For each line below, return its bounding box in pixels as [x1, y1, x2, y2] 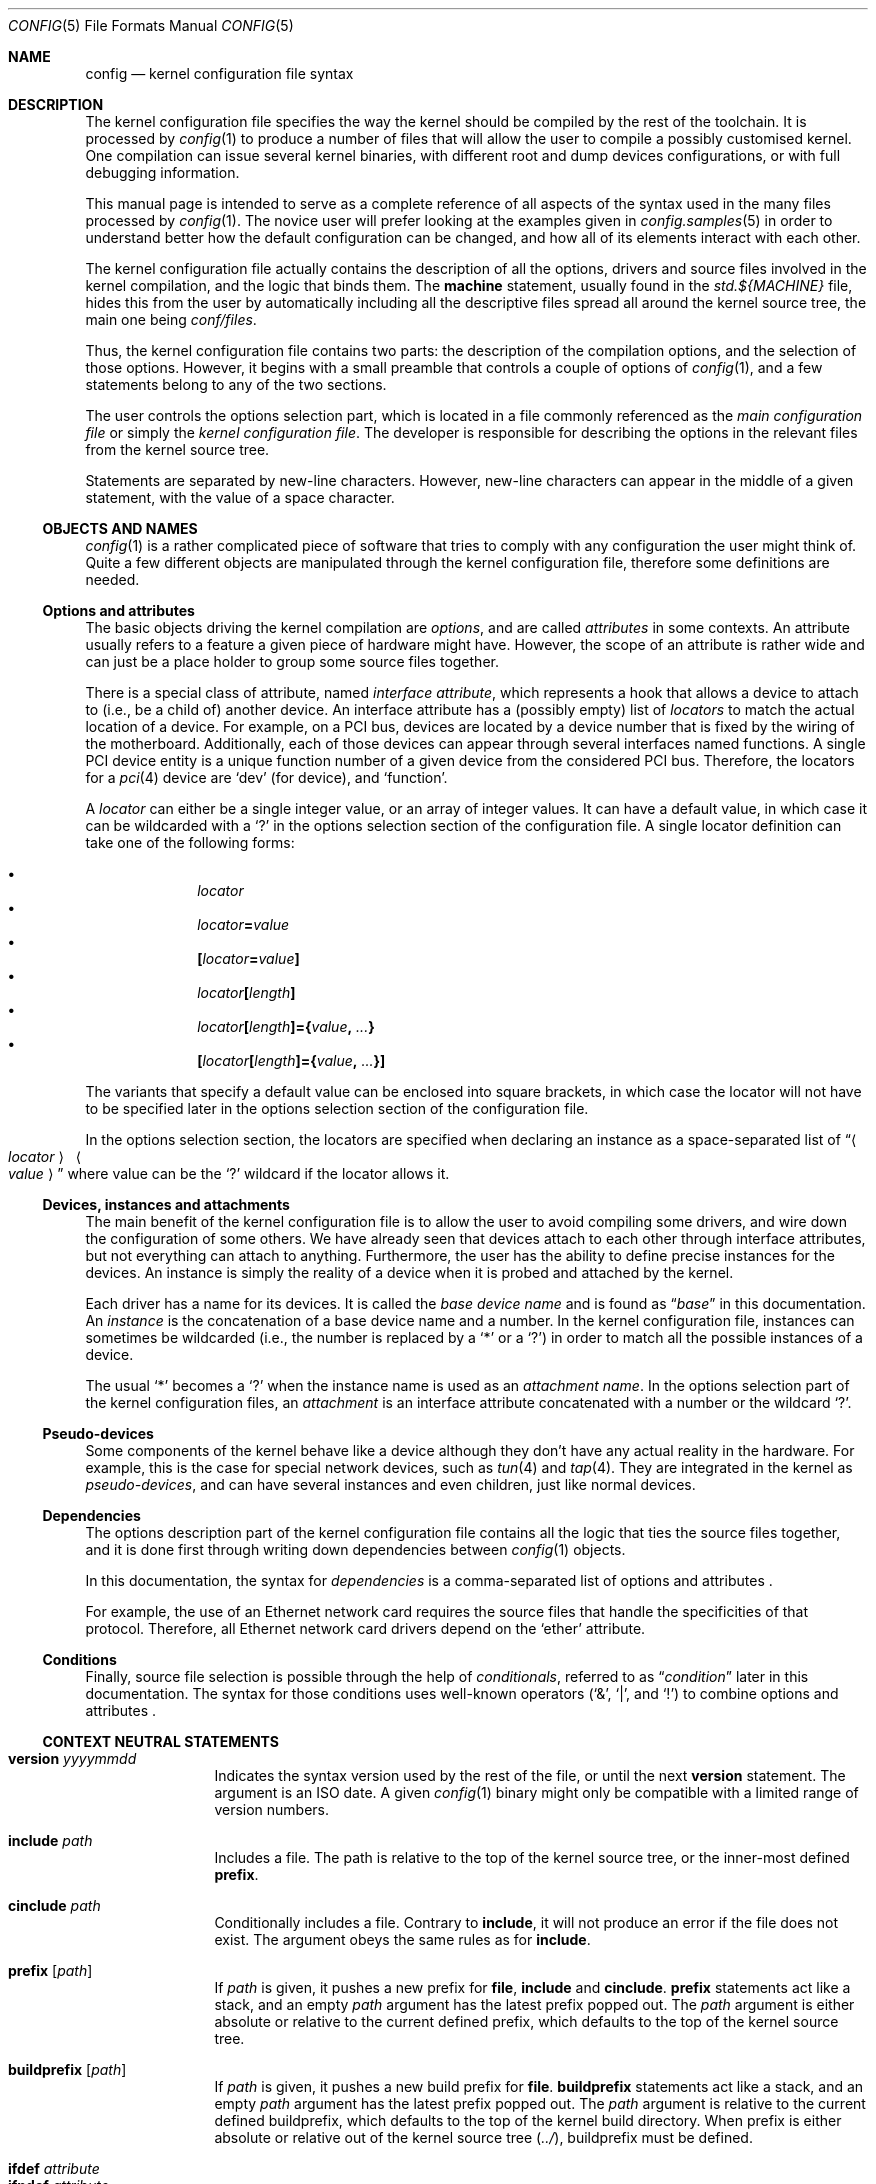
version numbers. [214, 1801, 330, 1818]
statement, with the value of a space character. [85, 489, 395, 506]
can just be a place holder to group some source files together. [85, 653, 499, 670]
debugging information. [85, 164, 240, 181]
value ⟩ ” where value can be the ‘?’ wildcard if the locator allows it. [8, 1165, 450, 1182]
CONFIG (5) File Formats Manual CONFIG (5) [8, 17, 294, 34]
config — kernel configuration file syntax [85, 65, 354, 82]
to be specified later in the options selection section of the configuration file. [85, 1100, 589, 1117]
